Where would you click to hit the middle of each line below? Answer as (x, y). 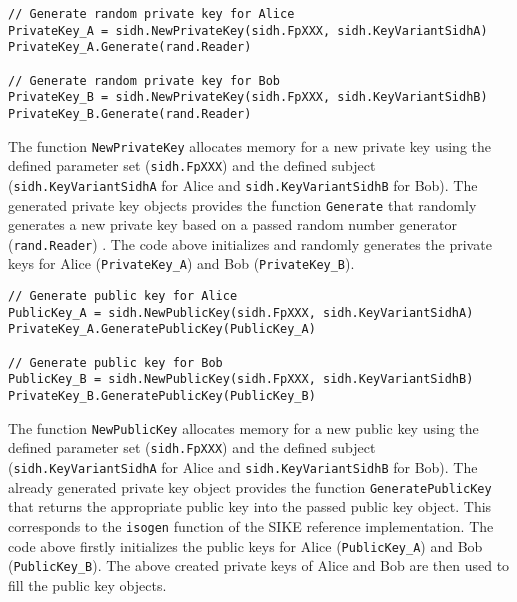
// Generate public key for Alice (123, 296)
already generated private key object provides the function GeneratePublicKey (250, 486)
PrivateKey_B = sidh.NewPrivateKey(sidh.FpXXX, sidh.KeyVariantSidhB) (248, 97)
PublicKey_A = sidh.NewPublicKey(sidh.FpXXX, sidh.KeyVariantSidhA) (241, 312)
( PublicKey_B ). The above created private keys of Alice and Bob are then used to (259, 565)
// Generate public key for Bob (115, 362)
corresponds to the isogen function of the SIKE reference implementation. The (251, 525)
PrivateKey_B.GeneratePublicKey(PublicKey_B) (162, 396)
